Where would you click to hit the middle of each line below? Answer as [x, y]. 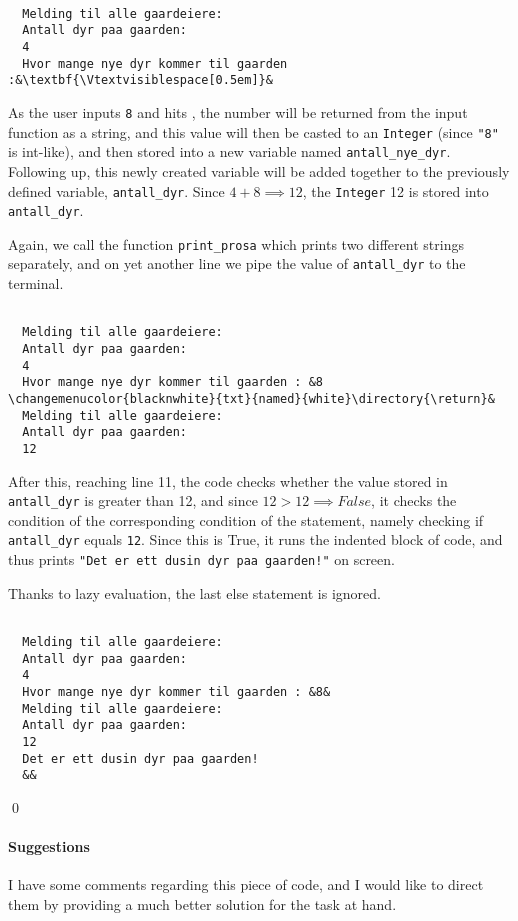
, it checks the [414, 500]
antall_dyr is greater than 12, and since [133, 500]
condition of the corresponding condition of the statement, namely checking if [246, 519]
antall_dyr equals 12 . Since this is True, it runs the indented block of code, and [255, 539]
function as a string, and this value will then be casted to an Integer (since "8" [253, 131]
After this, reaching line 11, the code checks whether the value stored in [228, 480]
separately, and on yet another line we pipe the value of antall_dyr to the [237, 263]
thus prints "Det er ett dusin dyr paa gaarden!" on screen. [201, 559]
